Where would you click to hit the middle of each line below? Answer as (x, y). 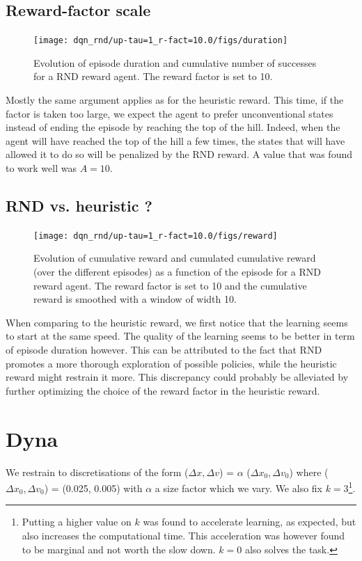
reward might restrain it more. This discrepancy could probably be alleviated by (177, 377)
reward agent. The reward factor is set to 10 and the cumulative (170, 285)
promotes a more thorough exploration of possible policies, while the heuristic (171, 363)
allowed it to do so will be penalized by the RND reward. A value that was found (179, 154)
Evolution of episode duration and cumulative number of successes (175, 62)
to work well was (41, 168)
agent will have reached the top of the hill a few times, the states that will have (175, 140)
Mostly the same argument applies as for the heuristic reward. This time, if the (175, 100)
